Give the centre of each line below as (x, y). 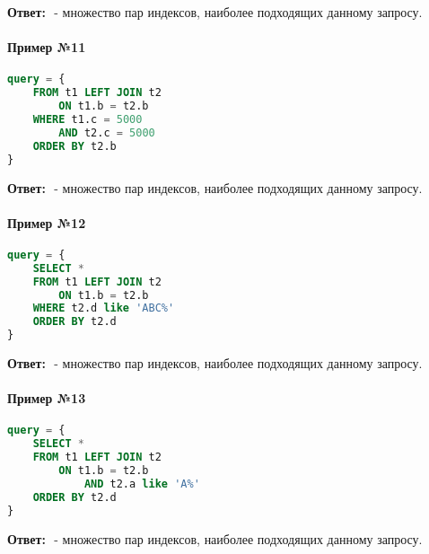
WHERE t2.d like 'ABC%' (104, 308)
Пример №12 (47, 222)
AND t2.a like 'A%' (142, 484)
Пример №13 (47, 398)
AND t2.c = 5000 (107, 132)
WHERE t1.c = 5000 (88, 120)
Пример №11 (47, 47)
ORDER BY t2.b (74, 146)
